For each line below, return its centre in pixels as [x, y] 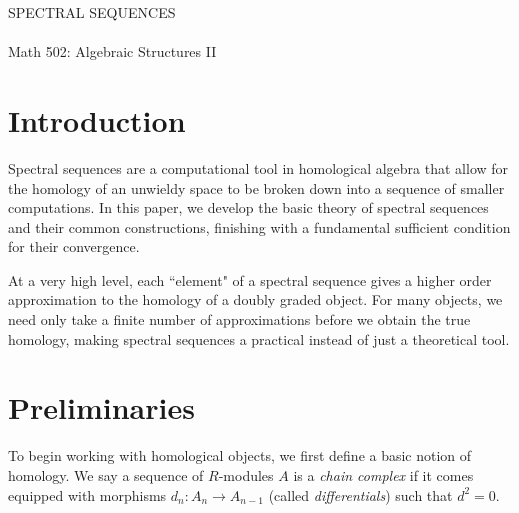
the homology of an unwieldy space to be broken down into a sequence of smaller [256, 187]
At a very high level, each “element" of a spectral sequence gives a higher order [250, 279]
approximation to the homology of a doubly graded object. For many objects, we [255, 299]
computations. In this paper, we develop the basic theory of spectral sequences [248, 207]
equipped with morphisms [87, 494]
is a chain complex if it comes [383, 474]
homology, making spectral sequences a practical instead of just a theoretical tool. [259, 338]
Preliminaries [101, 407]
